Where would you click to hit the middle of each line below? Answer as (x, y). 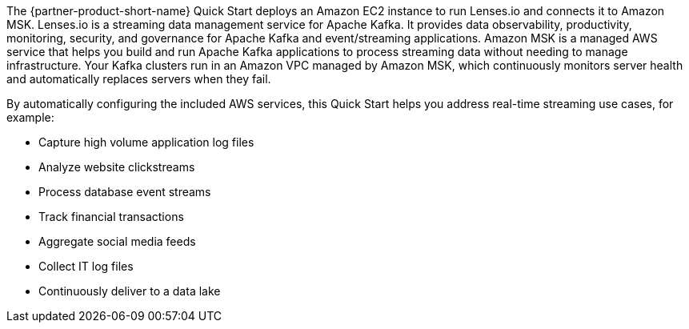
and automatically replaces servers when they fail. (139, 79)
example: (30, 117)
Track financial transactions (111, 217)
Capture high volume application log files (146, 142)
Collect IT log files (86, 266)
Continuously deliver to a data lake (130, 291)
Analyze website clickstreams (117, 167)
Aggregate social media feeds (117, 241)
